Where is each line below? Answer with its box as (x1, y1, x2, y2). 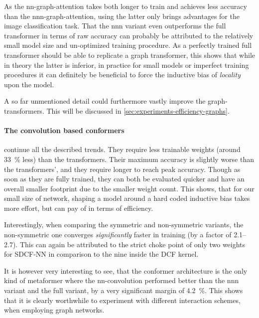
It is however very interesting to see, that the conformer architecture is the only (4, 265, 248, 276)
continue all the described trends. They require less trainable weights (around (4, 144, 241, 155)
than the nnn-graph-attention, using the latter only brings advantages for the (4, 10, 240, 21)
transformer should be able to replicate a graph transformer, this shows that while (4, 49, 256, 60)
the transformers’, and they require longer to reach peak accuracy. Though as (4, 163, 241, 174)
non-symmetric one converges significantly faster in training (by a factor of (4, 229, 232, 240)
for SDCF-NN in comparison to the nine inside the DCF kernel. (4, 249, 199, 259)
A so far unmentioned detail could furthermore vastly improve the (4, 96, 206, 106)
